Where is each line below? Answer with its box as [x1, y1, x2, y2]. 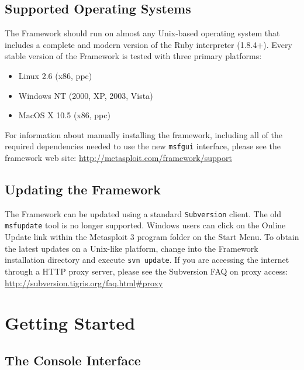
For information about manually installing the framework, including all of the [5, 128, 282, 141]
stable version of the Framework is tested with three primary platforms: [5, 50, 262, 62]
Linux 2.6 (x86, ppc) [18, 69, 92, 81]
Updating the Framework [5, 180, 161, 198]
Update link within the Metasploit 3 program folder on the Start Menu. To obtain [5, 231, 299, 243]
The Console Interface [5, 351, 141, 369]
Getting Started [5, 311, 136, 335]
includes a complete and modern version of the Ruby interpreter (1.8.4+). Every [5, 38, 292, 50]
